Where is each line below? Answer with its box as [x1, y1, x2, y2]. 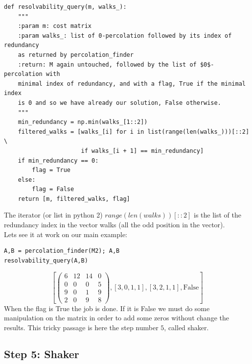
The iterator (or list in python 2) [4, 210, 103, 220]
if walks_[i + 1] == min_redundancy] [81, 147, 204, 154]
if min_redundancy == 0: [18, 157, 99, 164]
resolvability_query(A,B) [4, 257, 88, 264]
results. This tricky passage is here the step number [4, 322, 159, 332]
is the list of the [194, 210, 242, 220]
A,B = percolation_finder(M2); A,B [4, 247, 120, 255]
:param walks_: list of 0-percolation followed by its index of [18, 32, 232, 39]
